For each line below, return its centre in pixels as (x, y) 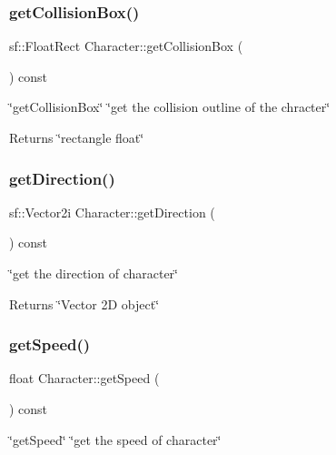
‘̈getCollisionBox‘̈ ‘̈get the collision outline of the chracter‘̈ (170, 107)
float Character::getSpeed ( (84, 378)
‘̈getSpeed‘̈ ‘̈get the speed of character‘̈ (115, 439)
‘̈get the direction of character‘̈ (94, 273)
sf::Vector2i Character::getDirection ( (112, 212)
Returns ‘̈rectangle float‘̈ (77, 137)
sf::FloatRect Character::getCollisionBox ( (126, 46)
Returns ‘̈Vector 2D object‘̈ (84, 303)
